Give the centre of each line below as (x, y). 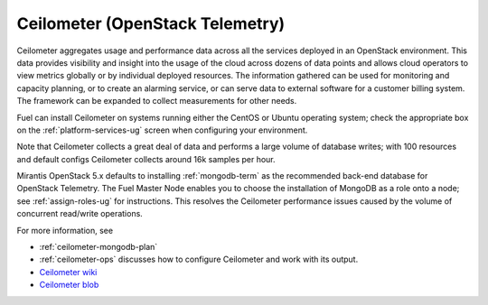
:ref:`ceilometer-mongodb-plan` (99, 247)
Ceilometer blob (69, 285)
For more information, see (65, 230)
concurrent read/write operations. (80, 214)
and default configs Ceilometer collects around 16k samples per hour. (146, 159)
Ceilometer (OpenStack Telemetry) (151, 23)
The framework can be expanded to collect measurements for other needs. (157, 101)
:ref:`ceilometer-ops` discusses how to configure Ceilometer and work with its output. (199, 259)
